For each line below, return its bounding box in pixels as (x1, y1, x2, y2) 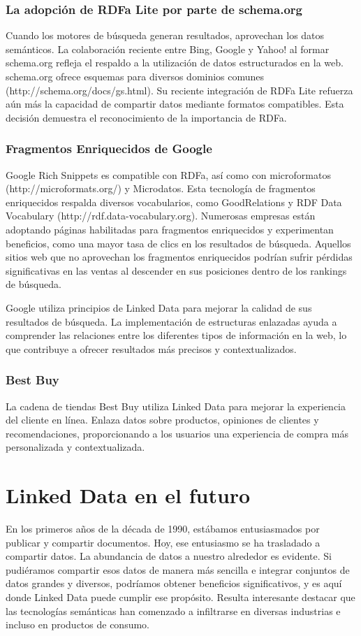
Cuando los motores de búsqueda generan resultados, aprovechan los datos (6, 28, 325, 43)
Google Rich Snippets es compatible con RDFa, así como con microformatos (6, 167, 331, 182)
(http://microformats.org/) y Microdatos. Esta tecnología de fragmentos (6, 181, 316, 196)
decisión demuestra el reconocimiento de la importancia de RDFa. (6, 110, 287, 124)
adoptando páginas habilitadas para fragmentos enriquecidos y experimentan (6, 222, 334, 236)
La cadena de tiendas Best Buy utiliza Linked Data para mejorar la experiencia (6, 398, 346, 413)
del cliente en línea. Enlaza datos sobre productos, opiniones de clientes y (6, 412, 319, 427)
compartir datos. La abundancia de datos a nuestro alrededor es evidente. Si (6, 549, 332, 563)
